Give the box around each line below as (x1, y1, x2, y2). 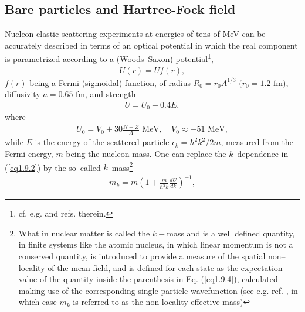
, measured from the (221, 136, 293, 148)
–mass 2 (107, 159, 133, 173)
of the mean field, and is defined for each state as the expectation (48, 261, 283, 273)
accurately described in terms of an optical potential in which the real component (5, 39, 298, 51)
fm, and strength (76, 88, 136, 100)
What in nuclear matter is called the (18, 227, 150, 239)
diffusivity (5, 88, 40, 100)
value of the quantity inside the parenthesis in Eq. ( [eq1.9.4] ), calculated (18, 273, 278, 285)
